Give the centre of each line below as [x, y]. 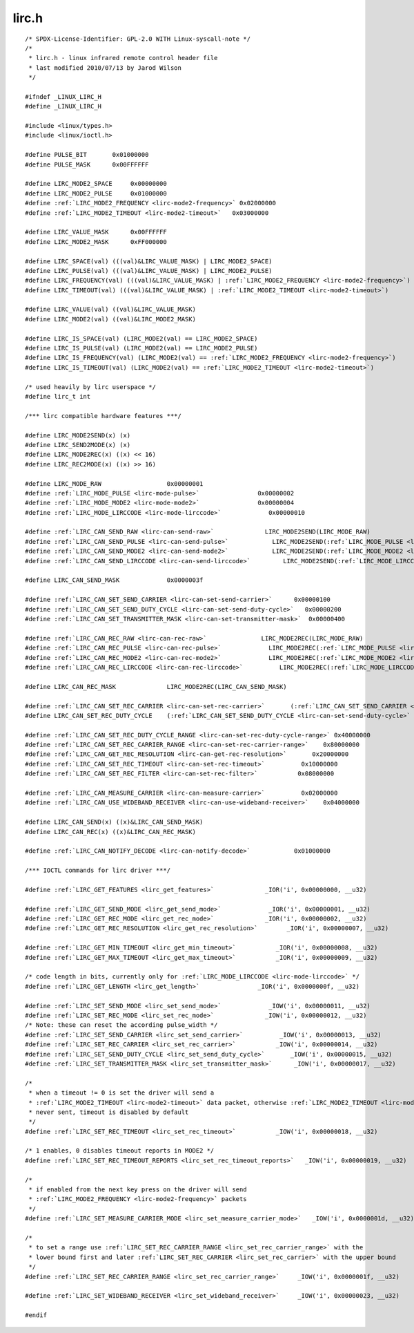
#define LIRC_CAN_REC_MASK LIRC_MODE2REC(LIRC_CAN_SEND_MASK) [156, 687]
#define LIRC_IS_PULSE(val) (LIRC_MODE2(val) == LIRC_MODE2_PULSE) [141, 348]
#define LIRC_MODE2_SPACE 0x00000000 [96, 184]
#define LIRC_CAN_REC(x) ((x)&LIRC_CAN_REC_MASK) [111, 832]
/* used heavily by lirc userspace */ [91, 387]
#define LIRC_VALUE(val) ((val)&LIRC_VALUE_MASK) [111, 310]
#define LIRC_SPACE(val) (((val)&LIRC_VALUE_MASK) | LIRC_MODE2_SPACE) [149, 261]
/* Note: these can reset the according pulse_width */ [121, 1025]
